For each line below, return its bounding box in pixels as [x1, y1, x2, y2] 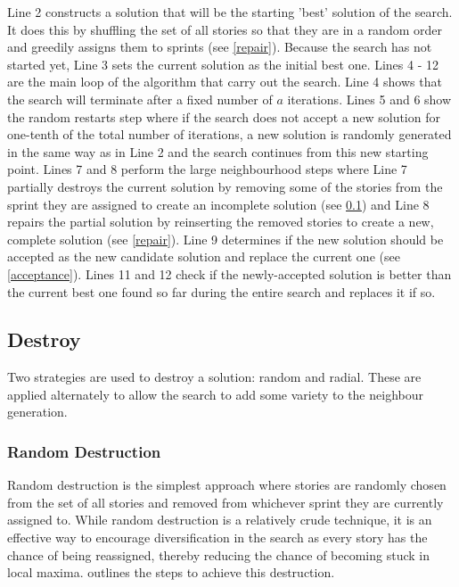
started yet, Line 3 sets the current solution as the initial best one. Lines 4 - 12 [7, 54, 439, 73]
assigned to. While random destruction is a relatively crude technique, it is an [7, 510, 432, 529]
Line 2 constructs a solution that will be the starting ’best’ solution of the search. [7, 3, 453, 21]
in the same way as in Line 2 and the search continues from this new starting [7, 142, 429, 161]
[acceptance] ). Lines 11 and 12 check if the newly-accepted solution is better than [7, 264, 452, 283]
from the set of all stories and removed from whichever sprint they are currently [7, 492, 444, 511]
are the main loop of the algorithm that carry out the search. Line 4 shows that [7, 72, 442, 91]
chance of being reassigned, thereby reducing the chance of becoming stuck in [7, 545, 430, 564]
